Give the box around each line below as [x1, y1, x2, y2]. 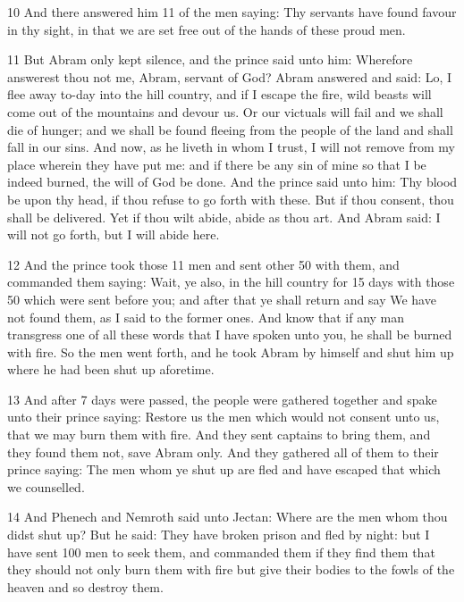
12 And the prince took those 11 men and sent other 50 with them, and [7, 255, 400, 273]
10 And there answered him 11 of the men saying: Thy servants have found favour [7, 3, 457, 21]
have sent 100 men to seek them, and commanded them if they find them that [7, 542, 435, 561]
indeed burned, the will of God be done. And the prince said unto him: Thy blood [7, 172, 458, 191]
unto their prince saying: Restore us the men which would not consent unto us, [7, 407, 440, 426]
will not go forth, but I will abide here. [7, 225, 220, 244]
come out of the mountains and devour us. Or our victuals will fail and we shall [7, 102, 443, 121]
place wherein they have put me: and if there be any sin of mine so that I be [7, 155, 426, 173]
